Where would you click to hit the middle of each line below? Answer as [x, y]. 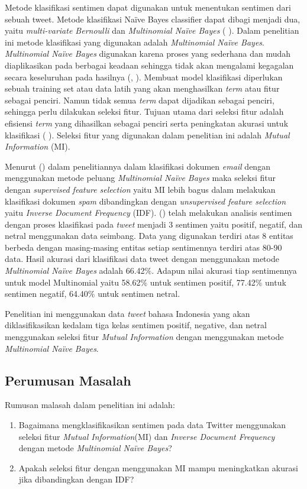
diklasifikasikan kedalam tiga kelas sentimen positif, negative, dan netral [136, 325]
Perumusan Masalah [68, 380]
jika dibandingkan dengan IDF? [76, 479]
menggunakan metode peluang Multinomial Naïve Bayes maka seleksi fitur [140, 178]
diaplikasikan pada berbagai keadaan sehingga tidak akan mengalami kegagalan [149, 65]
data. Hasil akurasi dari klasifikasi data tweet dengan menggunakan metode [142, 259]
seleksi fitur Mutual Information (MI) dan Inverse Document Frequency [147, 436]
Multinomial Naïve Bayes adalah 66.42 [75, 271]
